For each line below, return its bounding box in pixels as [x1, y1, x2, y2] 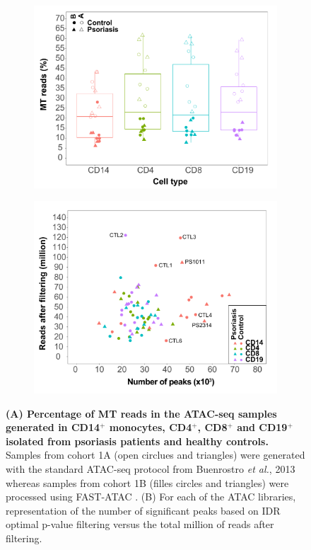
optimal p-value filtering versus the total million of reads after [6, 517, 274, 532]
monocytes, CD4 [109, 420, 192, 435]
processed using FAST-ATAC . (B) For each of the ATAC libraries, [6, 489, 296, 504]
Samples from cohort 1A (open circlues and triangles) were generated [6, 447, 305, 462]
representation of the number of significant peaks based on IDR [6, 503, 281, 517]
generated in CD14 [6, 420, 100, 435]
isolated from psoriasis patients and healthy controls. [6, 433, 269, 448]
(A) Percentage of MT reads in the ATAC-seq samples [6, 406, 277, 420]
